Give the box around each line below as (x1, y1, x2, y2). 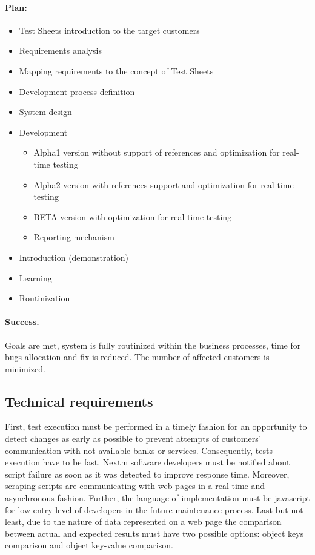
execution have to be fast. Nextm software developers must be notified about (5, 456, 290, 468)
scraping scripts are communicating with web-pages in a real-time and (5, 479, 265, 492)
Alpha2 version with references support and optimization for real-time (33, 178, 294, 191)
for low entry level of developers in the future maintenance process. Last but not (5, 503, 303, 516)
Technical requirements (5, 392, 153, 410)
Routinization (19, 292, 70, 304)
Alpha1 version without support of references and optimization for (33, 146, 280, 159)
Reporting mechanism (33, 231, 114, 243)
